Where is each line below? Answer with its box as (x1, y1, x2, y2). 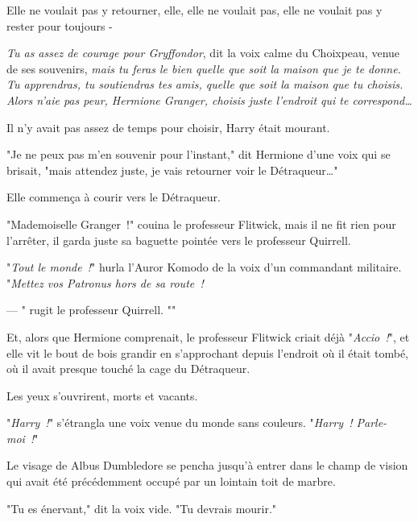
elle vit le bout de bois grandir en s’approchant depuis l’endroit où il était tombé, (6, 344, 408, 361)
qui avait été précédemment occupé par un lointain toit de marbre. (6, 473, 336, 490)
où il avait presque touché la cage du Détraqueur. (6, 360, 250, 377)
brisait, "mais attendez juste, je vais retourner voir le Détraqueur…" (6, 161, 338, 178)
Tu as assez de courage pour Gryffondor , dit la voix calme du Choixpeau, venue (6, 44, 400, 61)
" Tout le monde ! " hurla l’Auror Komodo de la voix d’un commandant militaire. (6, 259, 402, 275)
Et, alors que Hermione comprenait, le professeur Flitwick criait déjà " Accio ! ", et (6, 328, 410, 345)
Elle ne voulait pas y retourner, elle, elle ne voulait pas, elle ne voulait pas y (6, 2, 383, 18)
